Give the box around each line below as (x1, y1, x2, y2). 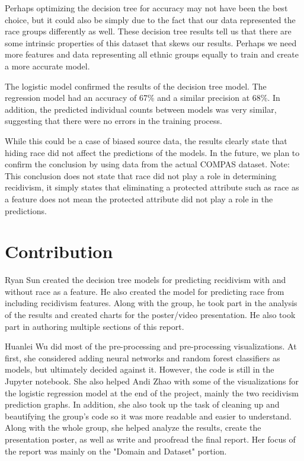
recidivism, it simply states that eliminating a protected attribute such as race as (5, 181, 299, 193)
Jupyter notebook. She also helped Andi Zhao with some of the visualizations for (5, 374, 299, 387)
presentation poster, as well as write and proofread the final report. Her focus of (5, 433, 296, 445)
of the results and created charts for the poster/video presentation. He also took (5, 309, 296, 320)
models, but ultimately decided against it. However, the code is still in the (5, 363, 274, 376)
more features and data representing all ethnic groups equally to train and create (5, 48, 299, 61)
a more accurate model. (5, 59, 90, 72)
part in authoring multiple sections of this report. (5, 320, 184, 332)
